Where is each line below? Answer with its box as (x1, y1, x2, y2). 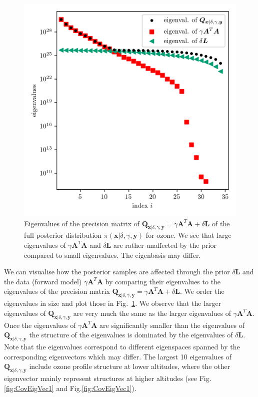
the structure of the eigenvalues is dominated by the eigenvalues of (29, 329, 233, 340)
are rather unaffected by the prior (113, 239, 216, 250)
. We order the (180, 286, 224, 296)
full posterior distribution (24, 230, 102, 240)
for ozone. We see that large (145, 230, 231, 240)
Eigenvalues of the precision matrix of (24, 218, 140, 228)
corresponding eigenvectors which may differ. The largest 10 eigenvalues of (4, 351, 232, 361)
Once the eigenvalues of (4, 319, 76, 330)
